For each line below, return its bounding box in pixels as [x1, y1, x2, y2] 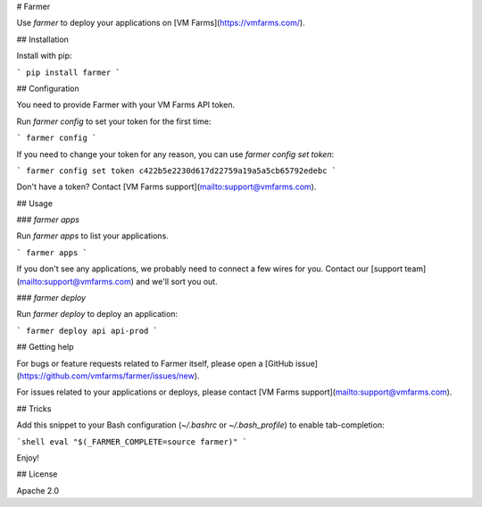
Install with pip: [16, 50, 72, 62]
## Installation [16, 34, 69, 45]
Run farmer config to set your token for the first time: [16, 116, 212, 127]
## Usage [16, 197, 54, 209]
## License [16, 469, 58, 479]
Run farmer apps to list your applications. [16, 230, 169, 241]
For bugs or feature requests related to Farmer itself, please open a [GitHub [16, 358, 294, 369]
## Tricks [16, 403, 52, 414]
